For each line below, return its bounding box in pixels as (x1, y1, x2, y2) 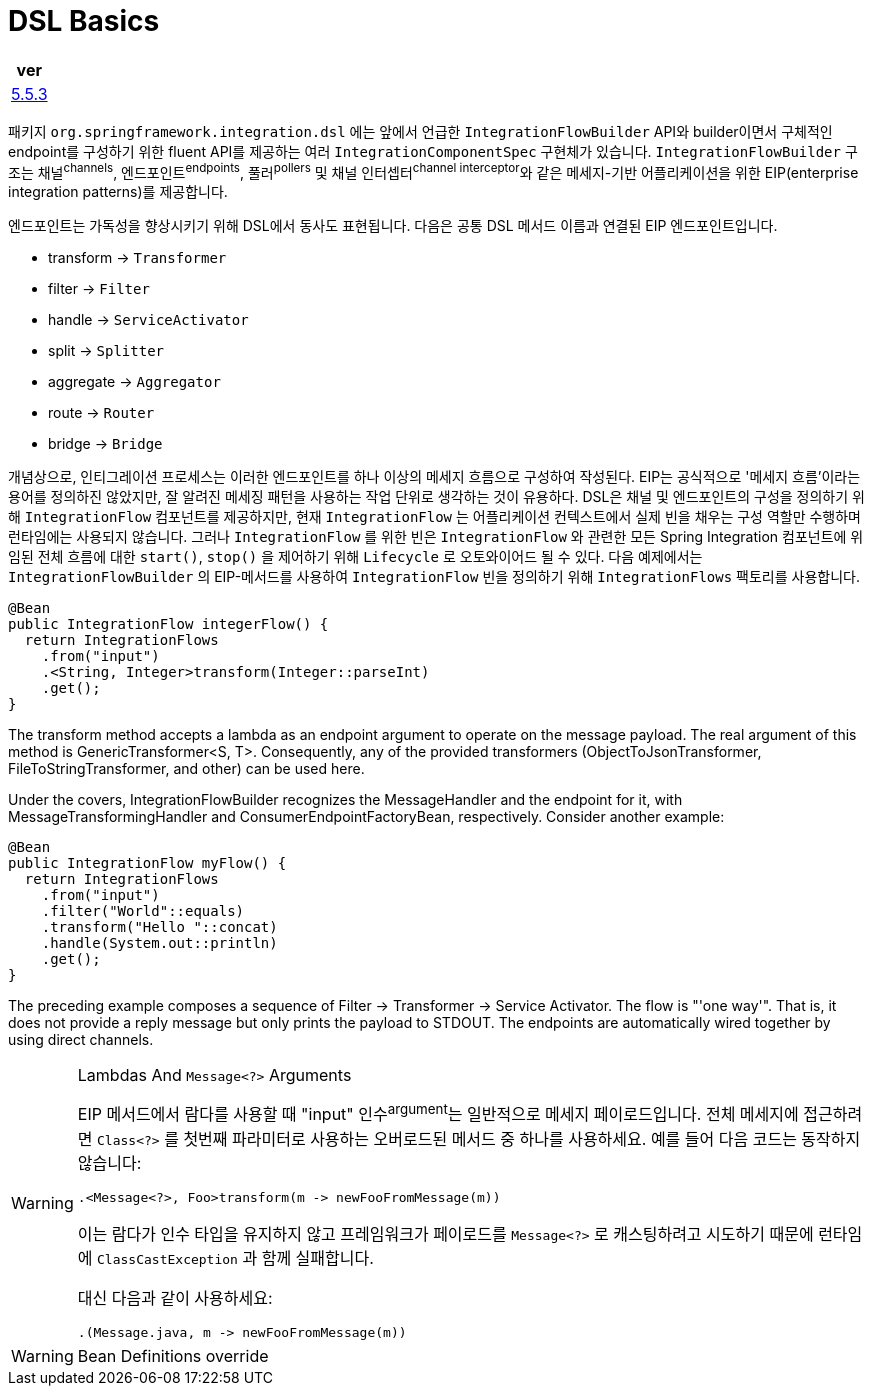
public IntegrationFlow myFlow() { (8, 855, 287, 872)
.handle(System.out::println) (41, 935, 278, 952)
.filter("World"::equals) (41, 903, 245, 920)
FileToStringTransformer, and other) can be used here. (8, 760, 365, 778)
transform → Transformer (48, 249, 227, 267)
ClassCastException (97, 1251, 238, 1267)
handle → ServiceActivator (48, 311, 249, 329)
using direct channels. (8, 1031, 154, 1049)
